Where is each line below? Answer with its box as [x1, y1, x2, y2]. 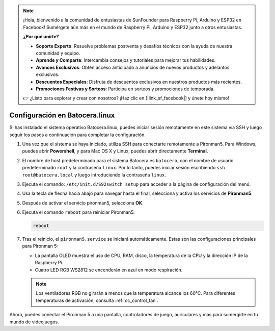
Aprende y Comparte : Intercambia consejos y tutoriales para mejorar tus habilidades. [36, 57, 216, 63]
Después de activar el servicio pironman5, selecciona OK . [22, 199, 144, 206]
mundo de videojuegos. [9, 319, 60, 325]
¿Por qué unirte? [23, 34, 59, 40]
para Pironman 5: [22, 243, 59, 249]
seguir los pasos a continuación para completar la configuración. [9, 132, 146, 138]
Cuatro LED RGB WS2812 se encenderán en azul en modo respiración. [35, 267, 183, 273]
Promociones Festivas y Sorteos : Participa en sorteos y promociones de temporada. [36, 86, 215, 92]
